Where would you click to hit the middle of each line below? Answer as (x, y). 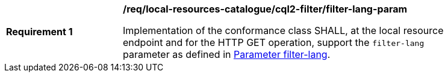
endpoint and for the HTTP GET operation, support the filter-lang (274, 42)
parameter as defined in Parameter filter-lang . (227, 54)
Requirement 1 (39, 32)
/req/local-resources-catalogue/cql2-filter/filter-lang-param (265, 9)
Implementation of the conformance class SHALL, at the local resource (283, 30)
